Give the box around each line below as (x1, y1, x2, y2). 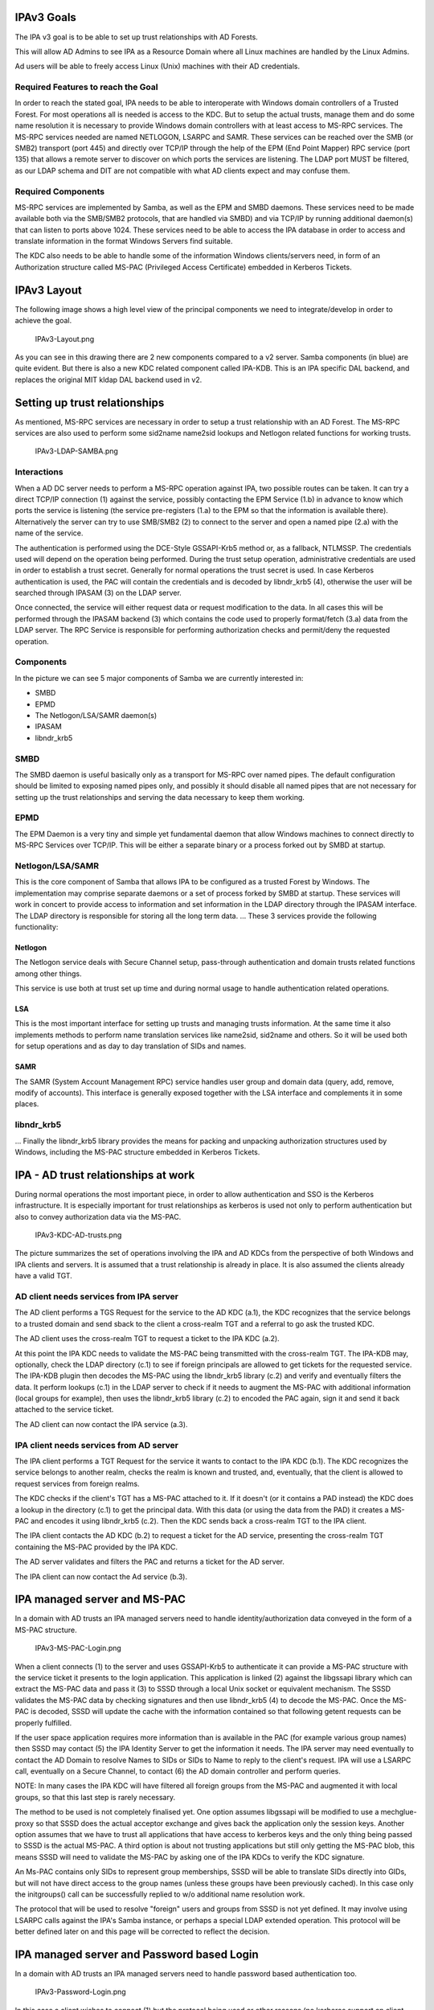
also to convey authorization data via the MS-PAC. (14, 1212, 182, 1221)
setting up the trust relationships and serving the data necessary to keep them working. (14, 792, 305, 802)
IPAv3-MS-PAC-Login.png (35, 1643, 122, 1653)
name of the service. (14, 528, 84, 538)
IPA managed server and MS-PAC (14, 1593, 186, 1606)
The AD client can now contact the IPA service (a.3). (14, 1419, 188, 1429)
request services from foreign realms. (14, 1479, 140, 1488)
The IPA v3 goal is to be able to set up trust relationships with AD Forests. (14, 32, 259, 42)
